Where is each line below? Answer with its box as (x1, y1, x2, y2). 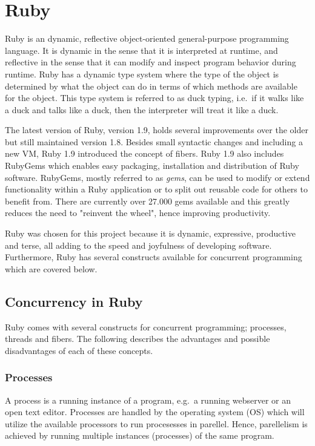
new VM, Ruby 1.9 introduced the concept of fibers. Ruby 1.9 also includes (5, 147, 284, 160)
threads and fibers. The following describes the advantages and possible (5, 332, 270, 345)
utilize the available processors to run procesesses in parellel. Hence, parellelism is (5, 417, 308, 430)
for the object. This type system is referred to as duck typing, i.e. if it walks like (5, 91, 304, 104)
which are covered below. (5, 262, 98, 275)
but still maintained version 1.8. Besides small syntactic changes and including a (5, 135, 303, 148)
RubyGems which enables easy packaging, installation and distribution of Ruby (5, 159, 299, 172)
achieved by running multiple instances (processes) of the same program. (5, 429, 274, 442)
